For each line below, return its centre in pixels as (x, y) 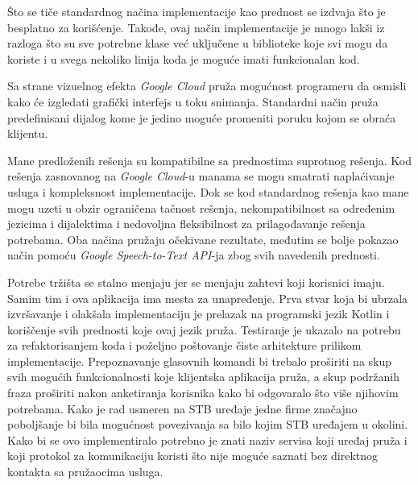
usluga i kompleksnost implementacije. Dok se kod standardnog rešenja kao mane (208, 191)
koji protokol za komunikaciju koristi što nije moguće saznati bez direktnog (193, 456)
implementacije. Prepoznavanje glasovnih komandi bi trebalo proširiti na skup (200, 361)
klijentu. (28, 133)
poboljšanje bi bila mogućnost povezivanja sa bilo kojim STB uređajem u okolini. (208, 424)
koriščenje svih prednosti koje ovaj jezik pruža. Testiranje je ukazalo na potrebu (204, 329)
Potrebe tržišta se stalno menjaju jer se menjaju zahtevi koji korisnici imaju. (196, 282)
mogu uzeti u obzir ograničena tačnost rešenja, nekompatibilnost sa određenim (201, 207)
